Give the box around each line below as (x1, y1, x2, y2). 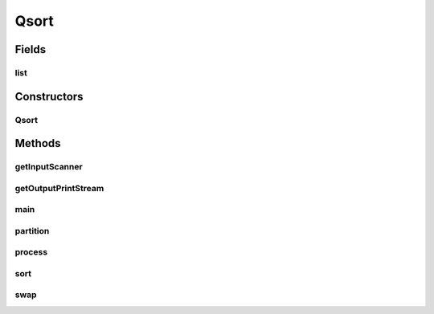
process (14, 247, 48, 258)
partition (14, 225, 50, 236)
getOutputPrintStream (14, 182, 104, 194)
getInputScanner (14, 161, 84, 173)
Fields (14, 43, 47, 56)
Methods (14, 137, 61, 150)
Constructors (14, 89, 84, 104)
